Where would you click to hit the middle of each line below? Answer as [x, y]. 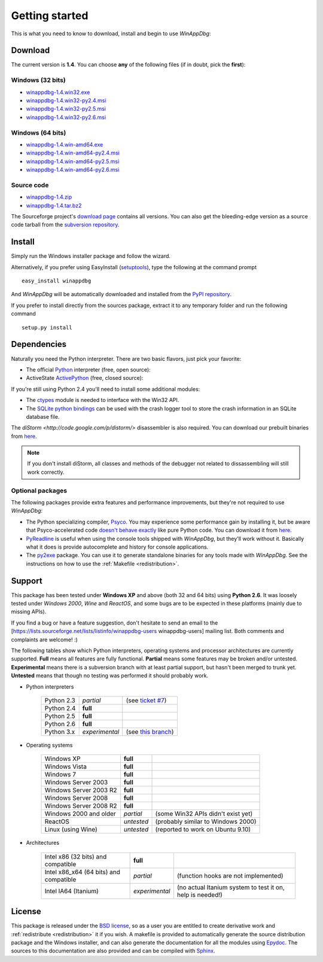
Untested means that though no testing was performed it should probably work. [110, 675]
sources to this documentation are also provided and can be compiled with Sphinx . [113, 951]
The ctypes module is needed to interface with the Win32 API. [103, 400]
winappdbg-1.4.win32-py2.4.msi [66, 100]
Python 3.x [60, 732]
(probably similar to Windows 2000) [206, 821]
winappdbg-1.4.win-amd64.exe [65, 144]
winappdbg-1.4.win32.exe [58, 92]
